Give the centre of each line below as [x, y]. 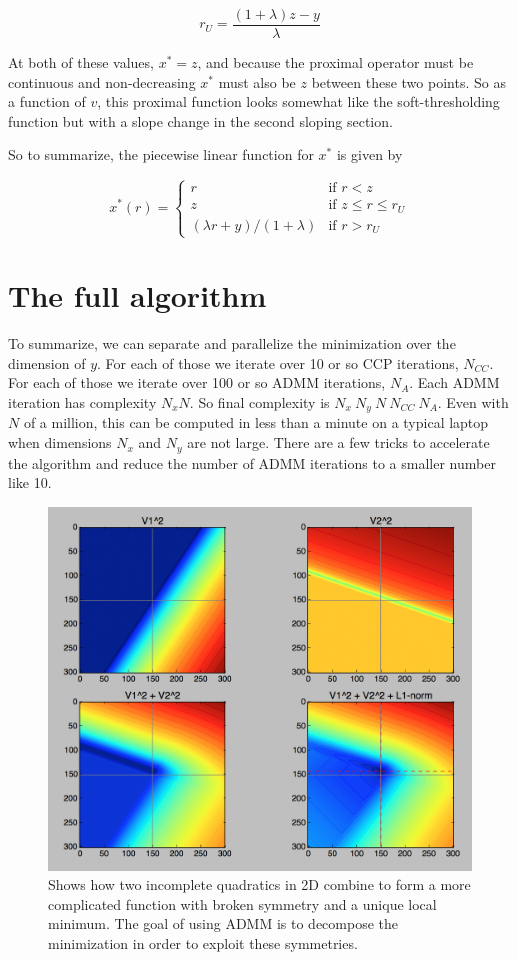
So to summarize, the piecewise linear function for [161, 154]
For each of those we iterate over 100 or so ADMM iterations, [197, 382]
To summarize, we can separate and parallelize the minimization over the [232, 343]
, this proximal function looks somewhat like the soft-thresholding [298, 101]
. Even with [473, 402]
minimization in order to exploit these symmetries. [203, 942]
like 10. [30, 482]
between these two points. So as [408, 81]
